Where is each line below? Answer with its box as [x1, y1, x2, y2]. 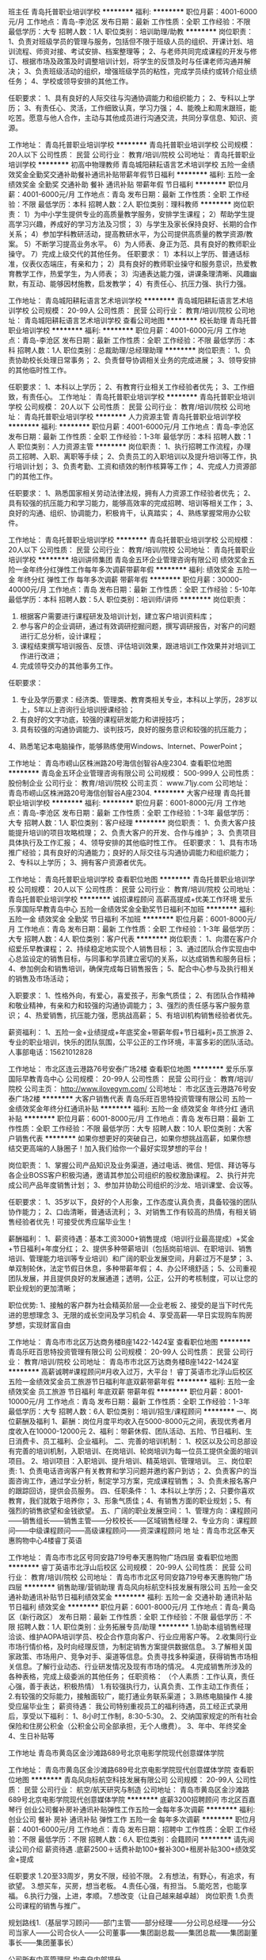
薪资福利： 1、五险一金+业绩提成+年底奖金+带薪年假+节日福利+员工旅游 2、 [8, 1028, 257, 1036]
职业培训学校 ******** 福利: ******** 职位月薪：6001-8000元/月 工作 [8, 798, 239, 808]
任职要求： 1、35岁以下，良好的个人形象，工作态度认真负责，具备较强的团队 [8, 1198, 257, 1206]
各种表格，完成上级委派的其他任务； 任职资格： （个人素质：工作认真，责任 [8, 1672, 255, 1681]
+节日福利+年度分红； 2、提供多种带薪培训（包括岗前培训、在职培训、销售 [8, 1244, 253, 1253]
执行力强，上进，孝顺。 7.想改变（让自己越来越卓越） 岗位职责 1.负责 [30, 1891, 254, 1900]
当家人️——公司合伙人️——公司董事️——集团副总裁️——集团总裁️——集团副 [14, 1928, 251, 1937]
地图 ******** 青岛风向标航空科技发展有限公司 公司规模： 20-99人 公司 [14, 1775, 250, 1784]
